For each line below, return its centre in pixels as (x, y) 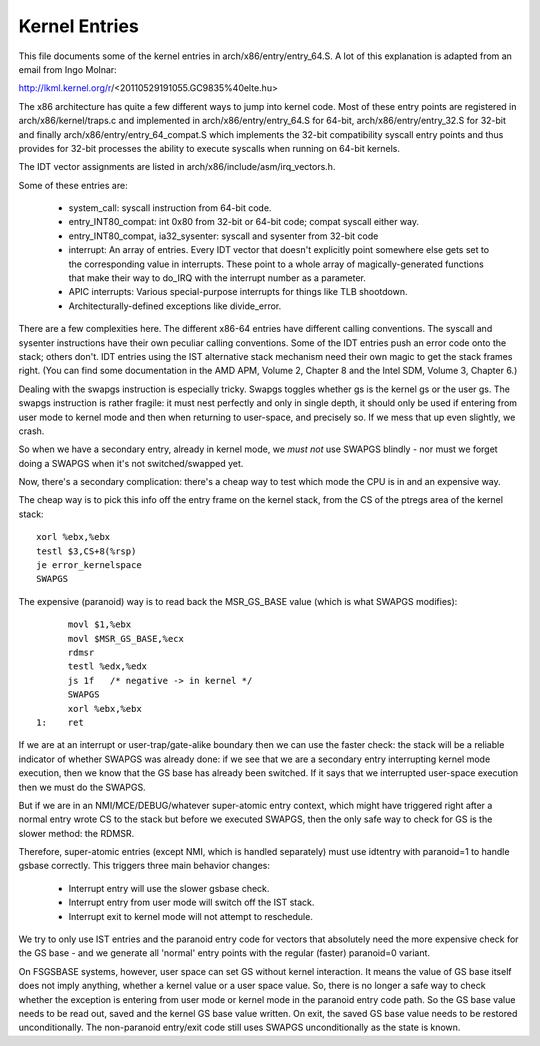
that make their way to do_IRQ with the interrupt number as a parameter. (217, 278)
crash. (31, 431)
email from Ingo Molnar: (67, 69)
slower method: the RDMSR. (76, 833)
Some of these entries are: (73, 185)
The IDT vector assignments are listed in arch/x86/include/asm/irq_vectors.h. (177, 167)
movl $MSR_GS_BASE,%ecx (126, 638)
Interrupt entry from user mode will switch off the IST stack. (191, 902)
